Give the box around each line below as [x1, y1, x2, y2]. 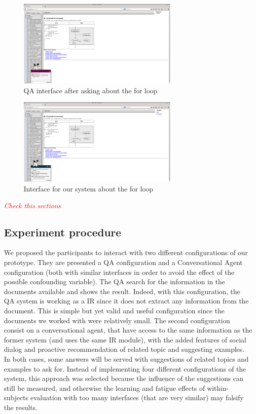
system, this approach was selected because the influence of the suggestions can [4, 373, 244, 383]
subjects [4, 392, 29, 403]
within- [207, 382, 229, 393]
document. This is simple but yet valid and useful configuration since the [4, 305, 224, 316]
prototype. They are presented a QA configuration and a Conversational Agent [4, 257, 243, 267]
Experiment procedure [4, 224, 121, 239]
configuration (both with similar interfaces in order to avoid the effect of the [4, 266, 235, 277]
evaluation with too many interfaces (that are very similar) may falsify [30, 392, 244, 403]
